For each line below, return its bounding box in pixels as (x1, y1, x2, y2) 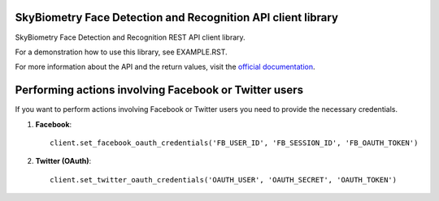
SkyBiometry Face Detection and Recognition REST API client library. (15, 32, 246, 42)
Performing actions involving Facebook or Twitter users (15, 83, 304, 97)
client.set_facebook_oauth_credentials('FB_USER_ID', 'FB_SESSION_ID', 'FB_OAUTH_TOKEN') (50, 138, 419, 148)
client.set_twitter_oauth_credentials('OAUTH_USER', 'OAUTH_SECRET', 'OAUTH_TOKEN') (50, 175, 398, 184)
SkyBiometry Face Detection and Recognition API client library (15, 11, 339, 24)
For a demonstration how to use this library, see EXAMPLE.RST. (15, 47, 228, 57)
